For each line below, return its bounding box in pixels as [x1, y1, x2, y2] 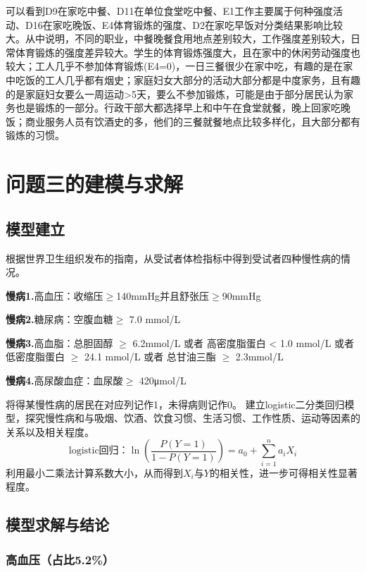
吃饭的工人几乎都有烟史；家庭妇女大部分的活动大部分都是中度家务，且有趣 [15, 72, 360, 87]
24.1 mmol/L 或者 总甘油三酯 [84, 349, 216, 364]
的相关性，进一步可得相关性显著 [209, 465, 358, 480]
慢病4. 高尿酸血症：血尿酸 [6, 373, 123, 388]
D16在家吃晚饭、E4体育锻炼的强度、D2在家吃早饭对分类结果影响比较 [25, 17, 343, 32]
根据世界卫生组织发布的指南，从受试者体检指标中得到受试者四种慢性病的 [6, 250, 341, 265]
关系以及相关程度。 [6, 424, 94, 439]
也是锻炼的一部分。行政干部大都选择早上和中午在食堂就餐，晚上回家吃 [15, 100, 341, 115]
